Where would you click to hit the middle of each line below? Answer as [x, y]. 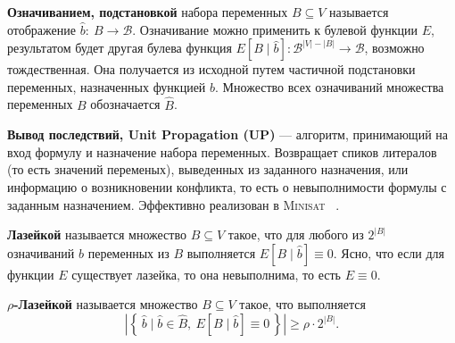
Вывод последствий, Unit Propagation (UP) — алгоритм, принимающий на [227, 134]
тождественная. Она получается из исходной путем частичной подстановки [211, 69]
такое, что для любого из [296, 234]
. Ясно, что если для [389, 252]
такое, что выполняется [302, 304]
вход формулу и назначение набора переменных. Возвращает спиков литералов [222, 151]
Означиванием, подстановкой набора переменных [148, 12]
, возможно [394, 48]
